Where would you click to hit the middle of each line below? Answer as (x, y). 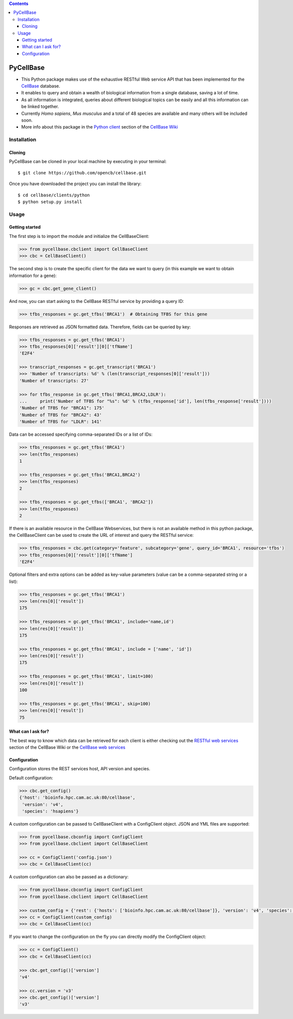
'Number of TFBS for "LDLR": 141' (61, 422)
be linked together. (40, 106)
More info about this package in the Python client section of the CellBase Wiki (100, 127)
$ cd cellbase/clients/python (54, 195)
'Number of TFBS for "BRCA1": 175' (62, 408)
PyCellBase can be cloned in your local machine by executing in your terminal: (88, 162)
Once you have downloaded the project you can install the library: (75, 184)
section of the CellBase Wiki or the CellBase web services (67, 747)
